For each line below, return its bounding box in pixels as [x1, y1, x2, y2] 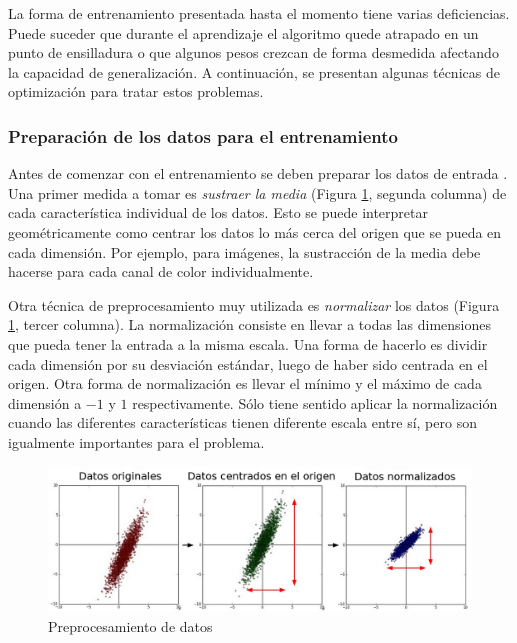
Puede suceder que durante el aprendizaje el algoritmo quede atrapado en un [8, 22, 479, 43]
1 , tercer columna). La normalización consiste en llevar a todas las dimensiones [8, 314, 491, 335]
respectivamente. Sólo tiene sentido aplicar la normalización [132, 392, 498, 413]
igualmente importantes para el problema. [8, 431, 265, 452]
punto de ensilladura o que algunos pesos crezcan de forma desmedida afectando [8, 42, 499, 63]
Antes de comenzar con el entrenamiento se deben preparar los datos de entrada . [8, 163, 508, 184]
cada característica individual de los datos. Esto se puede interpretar [8, 202, 428, 223]
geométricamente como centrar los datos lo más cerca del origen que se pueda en [8, 221, 502, 242]
